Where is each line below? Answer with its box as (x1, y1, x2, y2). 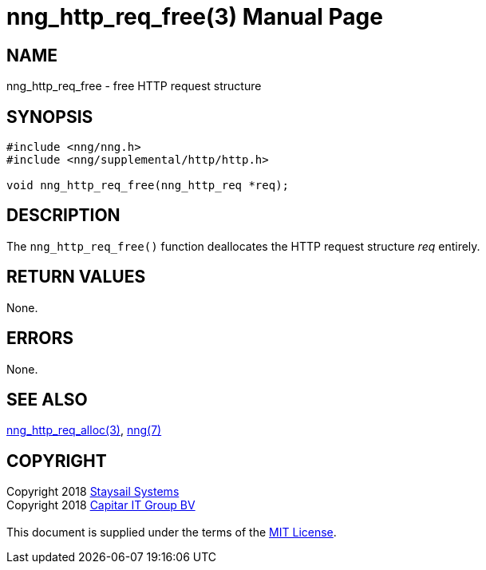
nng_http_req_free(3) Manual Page (6, 3, 383, 30)
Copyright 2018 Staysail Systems (6, 485, 180, 499)
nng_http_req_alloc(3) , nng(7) (6, 423, 162, 437)
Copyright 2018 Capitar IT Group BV (6, 498, 196, 513)
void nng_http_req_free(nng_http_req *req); (6, 179, 290, 192)
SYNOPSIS (6, 106, 93, 127)
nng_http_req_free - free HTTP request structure (6, 79, 262, 93)
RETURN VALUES (6, 267, 146, 287)
